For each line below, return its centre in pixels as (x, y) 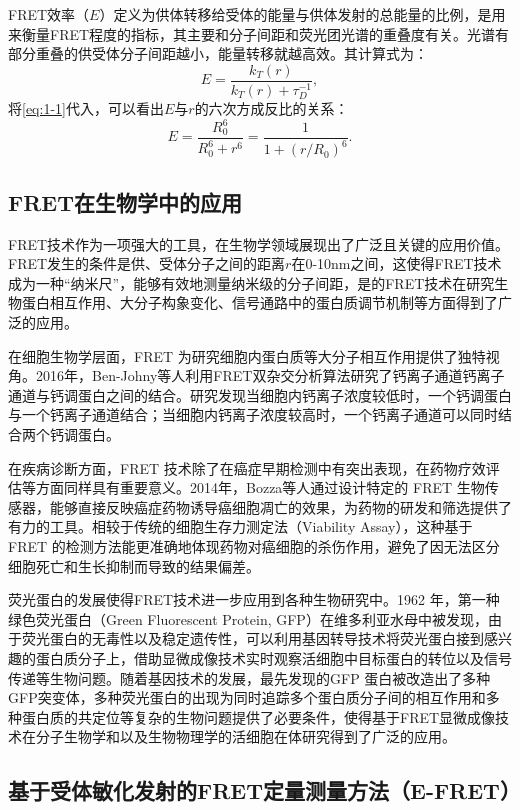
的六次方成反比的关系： (271, 107)
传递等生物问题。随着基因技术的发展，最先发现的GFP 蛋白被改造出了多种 (249, 677)
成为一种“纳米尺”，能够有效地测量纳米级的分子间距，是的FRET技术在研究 (251, 282)
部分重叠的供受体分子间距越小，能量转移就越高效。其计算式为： (218, 53)
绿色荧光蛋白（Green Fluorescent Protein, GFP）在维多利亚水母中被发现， (248, 618)
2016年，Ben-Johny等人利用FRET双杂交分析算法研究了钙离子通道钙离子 (270, 375)
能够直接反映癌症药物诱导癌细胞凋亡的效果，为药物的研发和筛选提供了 (280, 506)
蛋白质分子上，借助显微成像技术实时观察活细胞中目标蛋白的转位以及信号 (273, 657)
